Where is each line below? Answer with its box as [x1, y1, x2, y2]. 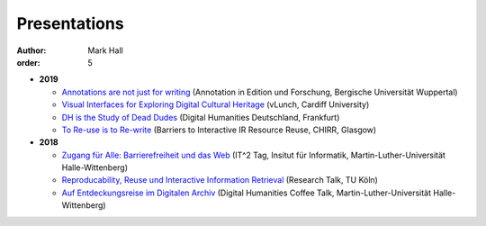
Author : [16, 45, 47, 56]
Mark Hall [87, 45, 123, 56]
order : [16, 57, 40, 68]
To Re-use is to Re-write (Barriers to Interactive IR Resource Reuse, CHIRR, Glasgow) [61, 124, 377, 135]
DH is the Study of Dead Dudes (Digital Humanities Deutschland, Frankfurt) [61, 112, 340, 122]
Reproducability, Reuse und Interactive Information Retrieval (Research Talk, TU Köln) [61, 175, 378, 185]
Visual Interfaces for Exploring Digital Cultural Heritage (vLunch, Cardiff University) [61, 99, 370, 110]
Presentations [16, 14, 125, 33]
